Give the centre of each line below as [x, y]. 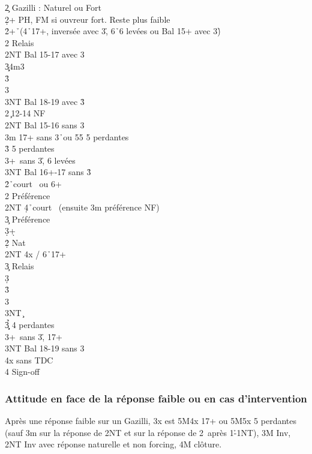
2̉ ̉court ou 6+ [33, 183]
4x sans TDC [29, 360]
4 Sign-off [22, 372]
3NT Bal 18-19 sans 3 [45, 348]
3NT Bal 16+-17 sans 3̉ [48, 172]
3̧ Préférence [28, 219]
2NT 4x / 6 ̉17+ [35, 254]
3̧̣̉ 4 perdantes [30, 325]
